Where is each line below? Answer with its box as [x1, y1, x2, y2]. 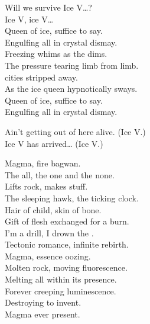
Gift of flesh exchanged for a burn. [5, 215, 129, 227]
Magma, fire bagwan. [5, 157, 81, 169]
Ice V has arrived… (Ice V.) [5, 137, 103, 149]
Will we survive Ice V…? [5, 1, 92, 13]
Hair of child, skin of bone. [5, 203, 102, 216]
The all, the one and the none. [5, 168, 115, 181]
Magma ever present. [5, 307, 80, 320]
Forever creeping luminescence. [5, 284, 116, 297]
